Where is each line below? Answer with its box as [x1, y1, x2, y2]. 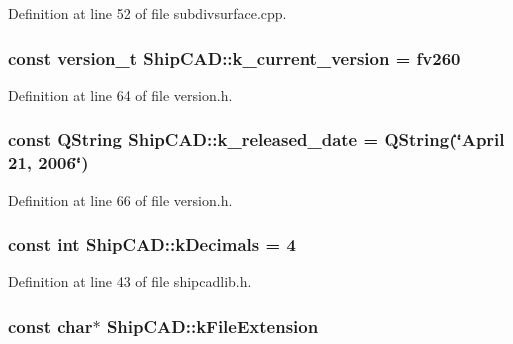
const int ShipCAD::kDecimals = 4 [8, 232, 296, 257]
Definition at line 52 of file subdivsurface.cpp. [8, 3, 287, 23]
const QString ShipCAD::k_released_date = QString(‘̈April [8, 127, 505, 152]
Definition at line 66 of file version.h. [8, 189, 233, 210]
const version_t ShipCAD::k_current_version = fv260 [8, 45, 461, 70]
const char [8, 313, 93, 338]
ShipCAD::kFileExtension [106, 313, 319, 338]
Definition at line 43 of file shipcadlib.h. [8, 271, 252, 292]
